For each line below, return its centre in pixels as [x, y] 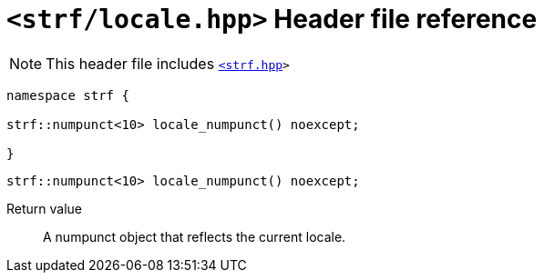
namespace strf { [68, 95]
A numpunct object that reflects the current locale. [195, 236]
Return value [45, 208]
